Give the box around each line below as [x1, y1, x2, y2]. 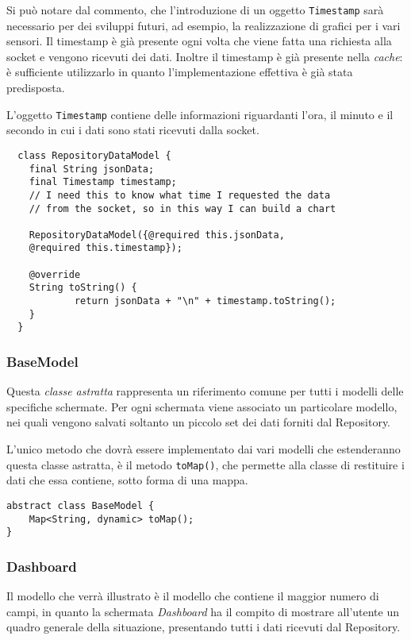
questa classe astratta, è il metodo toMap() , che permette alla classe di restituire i [6, 456, 405, 472]
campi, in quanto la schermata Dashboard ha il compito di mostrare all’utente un [6, 603, 399, 619]
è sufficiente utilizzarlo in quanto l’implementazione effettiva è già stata [6, 64, 353, 80]
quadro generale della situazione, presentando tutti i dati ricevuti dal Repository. [6, 619, 401, 635]
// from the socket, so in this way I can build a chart [29, 202, 336, 214]
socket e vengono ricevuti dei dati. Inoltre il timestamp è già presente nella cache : [6, 48, 403, 64]
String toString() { [29, 282, 137, 294]
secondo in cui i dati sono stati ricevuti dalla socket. [6, 121, 259, 138]
